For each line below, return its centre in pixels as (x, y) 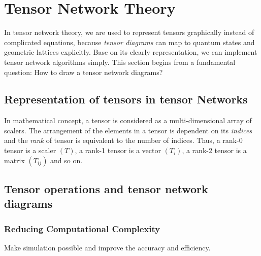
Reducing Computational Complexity (82, 228)
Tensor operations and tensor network (106, 189)
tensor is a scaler (30, 150)
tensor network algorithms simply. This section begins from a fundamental (120, 62)
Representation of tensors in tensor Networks (126, 99)
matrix (14, 160)
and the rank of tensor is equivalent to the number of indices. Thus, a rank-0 (123, 140)
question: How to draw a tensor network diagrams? (84, 72)
